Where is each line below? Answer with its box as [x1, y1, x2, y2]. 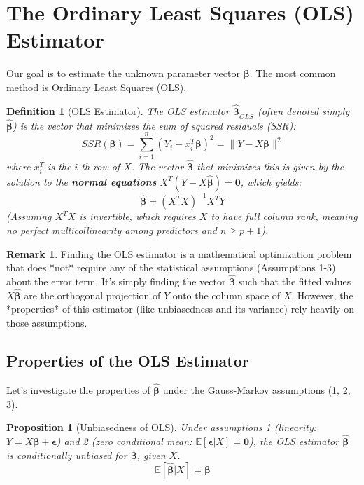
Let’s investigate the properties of [6, 382, 150, 397]
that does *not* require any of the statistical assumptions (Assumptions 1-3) [6, 260, 336, 275]
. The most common [249, 66, 336, 81]
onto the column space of [172, 287, 281, 302]
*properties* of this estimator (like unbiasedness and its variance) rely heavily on [6, 301, 354, 316]
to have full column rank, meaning [211, 209, 358, 224]
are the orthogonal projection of [24, 287, 161, 302]
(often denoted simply [257, 103, 350, 118]
